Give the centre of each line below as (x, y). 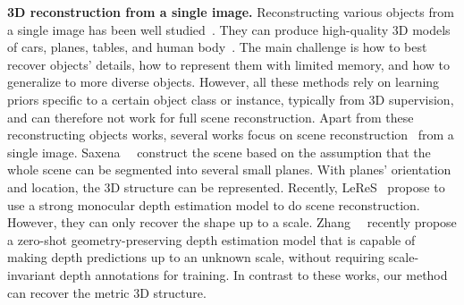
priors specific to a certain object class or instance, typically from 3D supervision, (231, 99)
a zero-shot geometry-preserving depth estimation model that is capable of (211, 239)
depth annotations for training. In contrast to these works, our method (253, 274)
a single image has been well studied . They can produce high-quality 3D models (229, 29)
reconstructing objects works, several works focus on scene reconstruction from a (231, 135)
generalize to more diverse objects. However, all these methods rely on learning (224, 82)
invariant (32, 274)
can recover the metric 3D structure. (107, 292)
